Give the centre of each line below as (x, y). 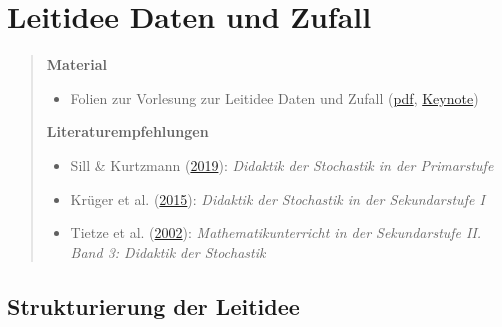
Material (76, 64)
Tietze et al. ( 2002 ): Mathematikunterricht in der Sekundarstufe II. (276, 232)
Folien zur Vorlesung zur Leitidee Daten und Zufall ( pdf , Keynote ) (274, 97)
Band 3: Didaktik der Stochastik (168, 251)
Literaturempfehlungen (127, 131)
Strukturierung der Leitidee (153, 305)
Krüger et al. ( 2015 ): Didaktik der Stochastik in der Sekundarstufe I (277, 198)
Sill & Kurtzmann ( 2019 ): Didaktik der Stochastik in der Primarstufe (282, 164)
